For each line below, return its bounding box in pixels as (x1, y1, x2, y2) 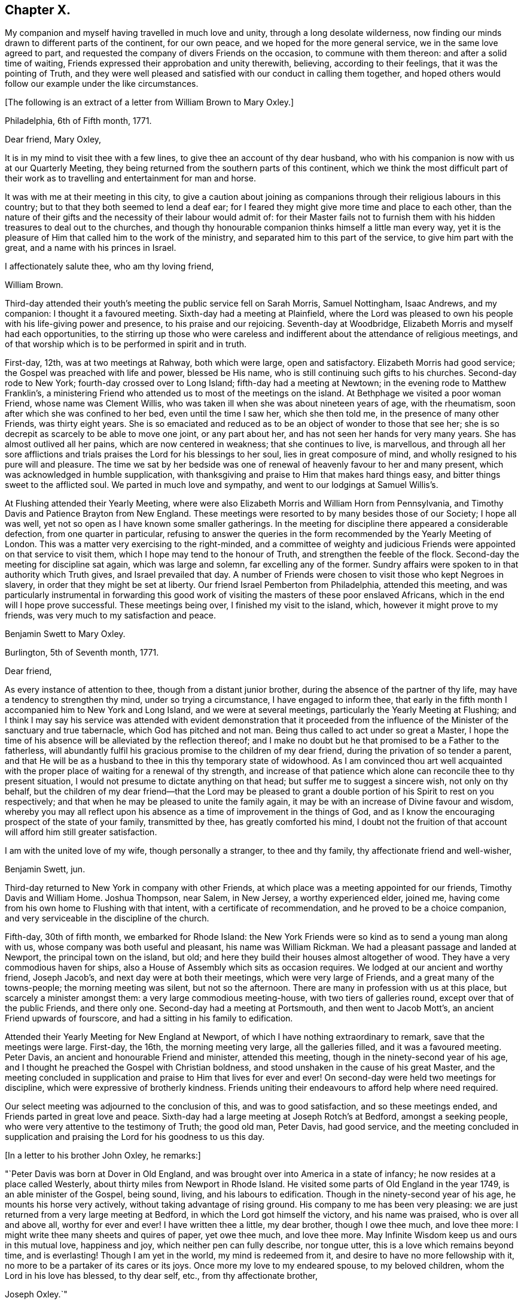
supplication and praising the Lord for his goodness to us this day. (5, 1132, 265, 1142)
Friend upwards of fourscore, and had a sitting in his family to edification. (5, 1013, 293, 1024)
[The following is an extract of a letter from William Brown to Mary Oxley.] (5, 97, 294, 108)
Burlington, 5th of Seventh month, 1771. (5, 647, 159, 658)
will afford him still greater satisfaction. (5, 827, 157, 838)
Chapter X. (5, 2, 71, 17)
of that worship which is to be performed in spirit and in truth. (5, 339, 247, 350)
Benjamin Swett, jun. (5, 864, 86, 875)
